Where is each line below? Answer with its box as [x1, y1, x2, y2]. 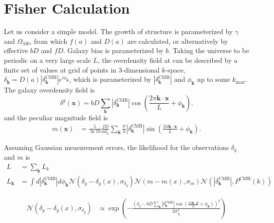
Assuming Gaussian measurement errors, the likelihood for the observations [4, 142, 229, 152]
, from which [30, 36, 68, 46]
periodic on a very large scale [4, 55, 91, 65]
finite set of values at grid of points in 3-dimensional [4, 64, 160, 74]
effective [4, 45, 28, 56]
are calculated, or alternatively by [127, 36, 228, 46]
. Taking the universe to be [168, 45, 249, 56]
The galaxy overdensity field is [4, 85, 95, 95]
